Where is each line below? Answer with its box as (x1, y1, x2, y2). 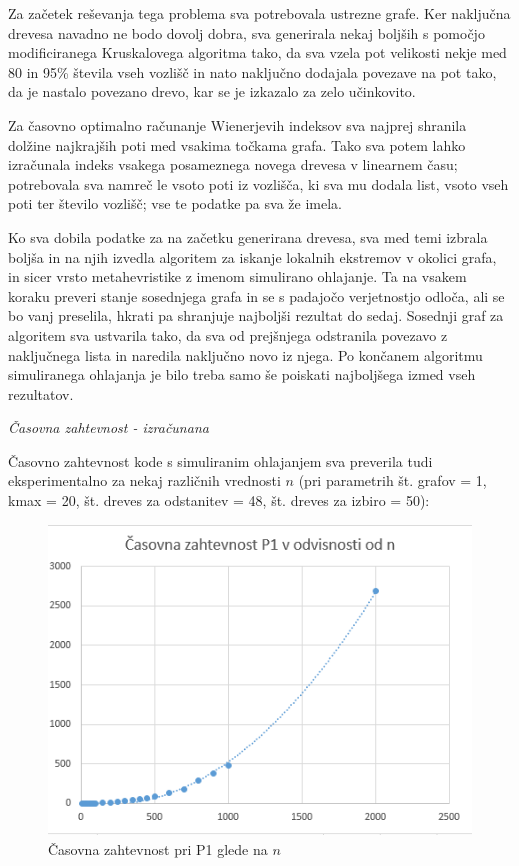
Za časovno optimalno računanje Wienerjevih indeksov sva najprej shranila (8, 114, 467, 135)
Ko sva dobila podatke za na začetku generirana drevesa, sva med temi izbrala (8, 226, 488, 247)
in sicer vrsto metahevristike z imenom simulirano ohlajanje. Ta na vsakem (8, 266, 467, 287)
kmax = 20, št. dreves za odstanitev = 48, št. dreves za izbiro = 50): (8, 490, 430, 511)
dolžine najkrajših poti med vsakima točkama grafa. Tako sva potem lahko (8, 134, 466, 155)
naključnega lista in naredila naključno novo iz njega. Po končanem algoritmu (8, 344, 483, 365)
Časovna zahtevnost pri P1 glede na (48, 838, 268, 859)
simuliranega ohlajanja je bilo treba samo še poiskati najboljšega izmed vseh (8, 364, 476, 385)
